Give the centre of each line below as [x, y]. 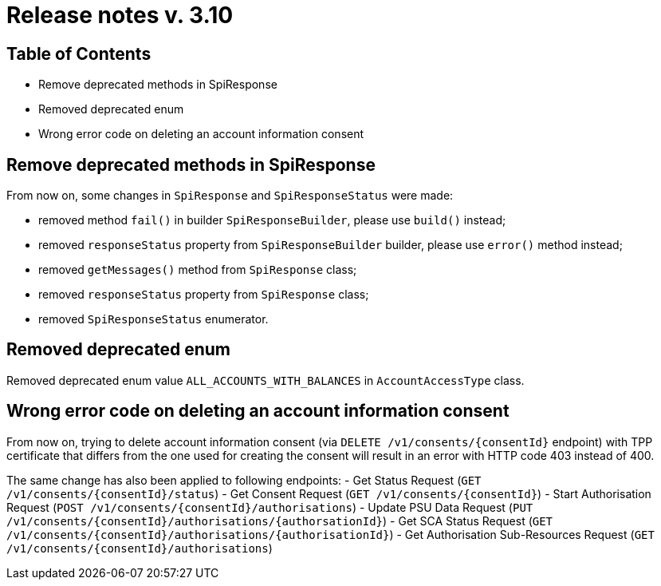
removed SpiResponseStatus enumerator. [153, 319]
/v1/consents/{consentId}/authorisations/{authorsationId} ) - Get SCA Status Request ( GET [280, 521]
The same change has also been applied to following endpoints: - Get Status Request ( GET [244, 480]
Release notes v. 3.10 [120, 15]
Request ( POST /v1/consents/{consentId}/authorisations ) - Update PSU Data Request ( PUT [270, 507]
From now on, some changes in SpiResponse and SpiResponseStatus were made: [230, 196]
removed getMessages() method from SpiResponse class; [198, 270]
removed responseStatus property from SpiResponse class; [204, 295]
